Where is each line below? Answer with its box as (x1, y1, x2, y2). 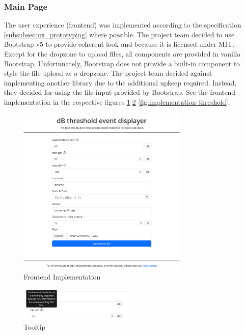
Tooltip (24, 321, 46, 332)
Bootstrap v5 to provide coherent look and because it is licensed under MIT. (4, 39, 235, 49)
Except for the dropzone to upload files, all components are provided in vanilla (4, 49, 241, 58)
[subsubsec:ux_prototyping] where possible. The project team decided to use (4, 29, 235, 39)
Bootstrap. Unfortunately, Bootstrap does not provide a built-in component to (4, 58, 240, 68)
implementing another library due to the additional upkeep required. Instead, (4, 77, 237, 87)
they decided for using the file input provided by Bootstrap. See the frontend (4, 87, 236, 97)
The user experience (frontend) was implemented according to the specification (4, 20, 241, 30)
